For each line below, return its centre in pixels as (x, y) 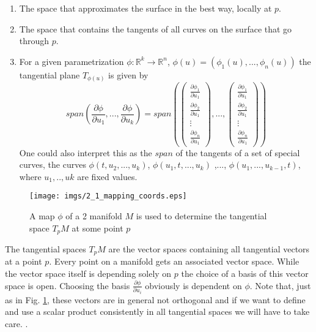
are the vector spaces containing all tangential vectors (209, 249)
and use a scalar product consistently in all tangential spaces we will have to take (157, 311)
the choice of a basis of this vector (245, 274)
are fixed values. (107, 176)
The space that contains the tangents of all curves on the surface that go (156, 28)
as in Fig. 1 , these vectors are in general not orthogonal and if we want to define (155, 299)
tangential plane (50, 74)
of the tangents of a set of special (238, 152)
